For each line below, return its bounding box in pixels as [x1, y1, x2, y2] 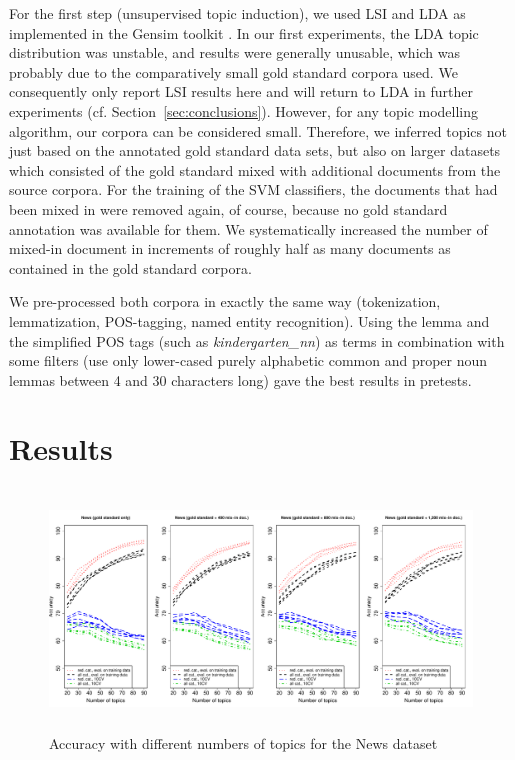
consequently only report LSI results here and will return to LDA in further [9, 81, 473, 102]
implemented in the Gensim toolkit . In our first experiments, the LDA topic [9, 22, 479, 43]
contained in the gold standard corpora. [9, 257, 252, 278]
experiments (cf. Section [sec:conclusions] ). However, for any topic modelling [9, 100, 479, 121]
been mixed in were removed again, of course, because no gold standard [9, 198, 448, 219]
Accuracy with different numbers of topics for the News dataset [49, 732, 438, 753]
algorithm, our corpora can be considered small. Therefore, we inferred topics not [9, 120, 507, 141]
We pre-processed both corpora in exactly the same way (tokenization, [9, 291, 441, 312]
